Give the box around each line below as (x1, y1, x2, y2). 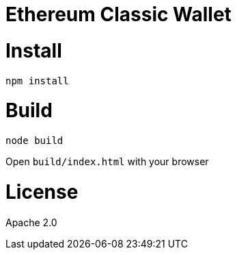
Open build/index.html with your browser (5, 156, 209, 167)
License (5, 180, 79, 204)
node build (5, 135, 64, 146)
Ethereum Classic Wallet (5, 3, 232, 26)
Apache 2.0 (5, 216, 57, 228)
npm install (5, 75, 69, 86)
